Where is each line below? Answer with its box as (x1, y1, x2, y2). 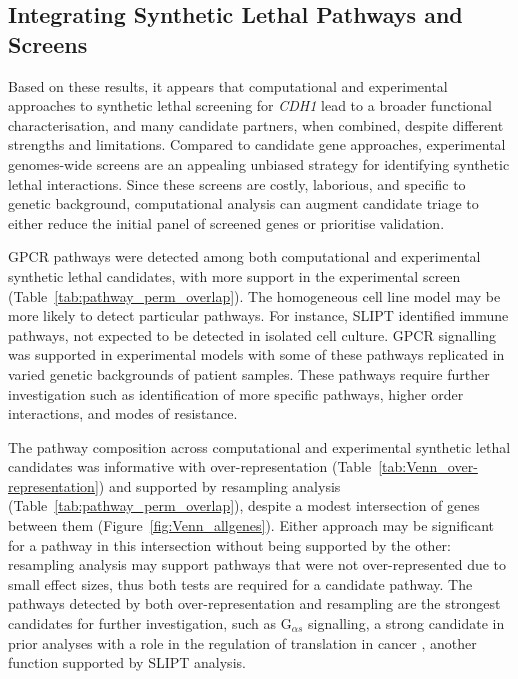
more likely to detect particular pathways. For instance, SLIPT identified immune (8, 305, 509, 326)
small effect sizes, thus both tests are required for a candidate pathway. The (8, 573, 473, 594)
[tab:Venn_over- (378, 456, 478, 477)
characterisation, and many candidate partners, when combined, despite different (8, 114, 504, 135)
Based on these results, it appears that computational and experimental (8, 75, 448, 96)
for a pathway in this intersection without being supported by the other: (8, 534, 451, 555)
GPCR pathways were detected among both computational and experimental (8, 246, 481, 267)
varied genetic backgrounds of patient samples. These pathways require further (8, 363, 490, 384)
